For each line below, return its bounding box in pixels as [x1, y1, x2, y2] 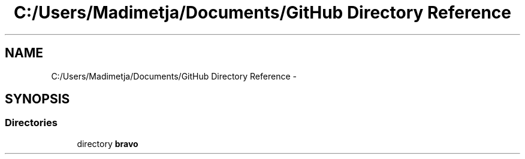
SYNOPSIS [5, 91, 70, 107]
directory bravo [77, 138, 138, 149]
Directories [5, 117, 58, 129]
